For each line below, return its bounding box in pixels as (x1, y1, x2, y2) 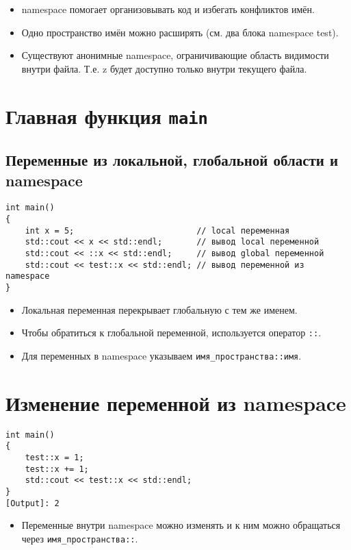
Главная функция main (5, 101, 208, 129)
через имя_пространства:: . (21, 531, 138, 545)
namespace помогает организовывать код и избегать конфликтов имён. (21, 2, 315, 16)
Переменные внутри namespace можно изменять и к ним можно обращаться (21, 518, 341, 532)
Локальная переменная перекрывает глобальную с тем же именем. (21, 302, 298, 316)
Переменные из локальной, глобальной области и (5, 149, 339, 171)
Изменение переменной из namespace (5, 388, 346, 416)
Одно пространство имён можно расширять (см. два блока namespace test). (21, 25, 339, 39)
